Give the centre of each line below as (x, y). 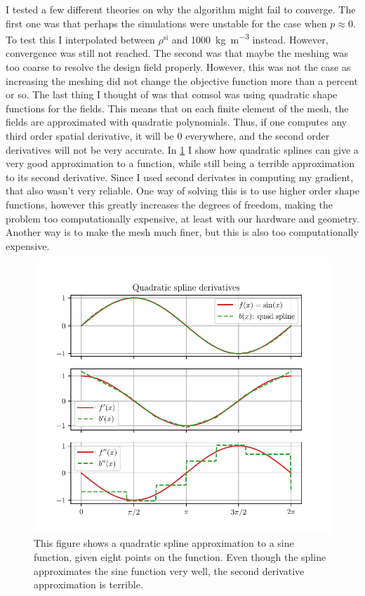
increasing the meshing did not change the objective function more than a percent (182, 80)
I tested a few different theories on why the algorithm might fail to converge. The (181, 9)
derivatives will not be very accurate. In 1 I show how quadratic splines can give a (182, 149)
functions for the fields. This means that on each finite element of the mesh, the (177, 108)
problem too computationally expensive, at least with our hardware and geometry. (182, 218)
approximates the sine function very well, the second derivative (169, 570)
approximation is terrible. (88, 584)
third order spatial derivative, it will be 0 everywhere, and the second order (168, 135)
